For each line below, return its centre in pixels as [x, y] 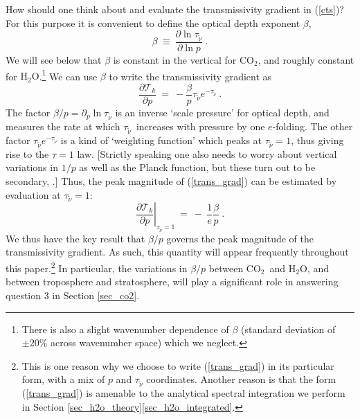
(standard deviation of [288, 329]
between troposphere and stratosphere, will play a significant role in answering [172, 282]
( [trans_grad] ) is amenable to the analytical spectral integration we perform [183, 393]
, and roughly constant [306, 59]
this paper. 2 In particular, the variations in [97, 267]
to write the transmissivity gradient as [190, 76]
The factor [28, 112]
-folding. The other [313, 126]
